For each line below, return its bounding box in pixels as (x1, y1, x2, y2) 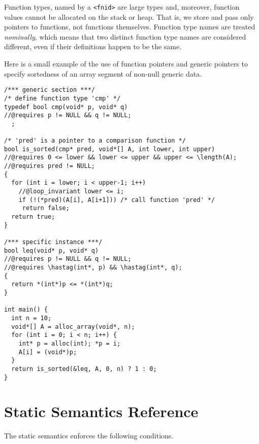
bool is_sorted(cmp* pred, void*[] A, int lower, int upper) (4, 145, 215, 153)
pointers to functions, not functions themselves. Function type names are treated (4, 21, 255, 32)
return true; (11, 213, 55, 221)
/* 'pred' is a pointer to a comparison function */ (4, 137, 186, 145)
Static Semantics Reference (4, 401, 199, 422)
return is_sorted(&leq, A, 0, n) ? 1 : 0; (11, 365, 157, 372)
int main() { (4, 306, 48, 314)
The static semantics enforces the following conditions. (4, 430, 174, 441)
